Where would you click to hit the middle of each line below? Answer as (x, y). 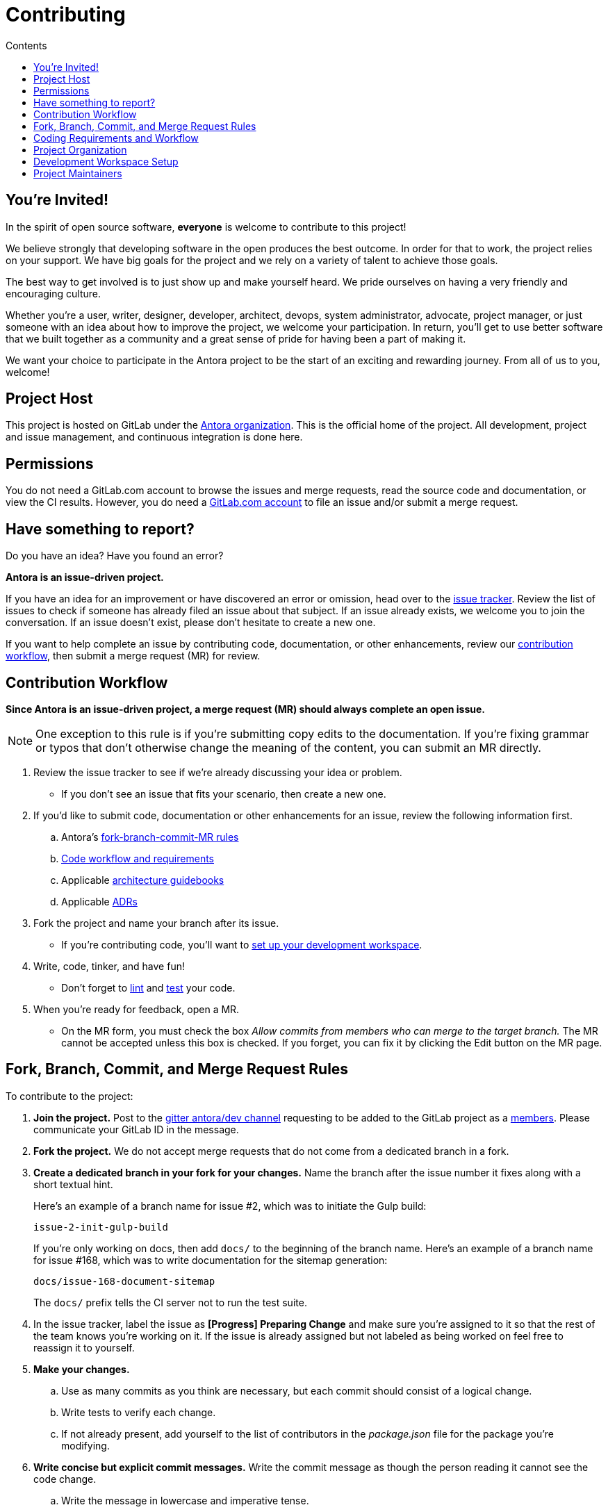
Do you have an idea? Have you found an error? (115, 556)
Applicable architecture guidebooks (143, 880)
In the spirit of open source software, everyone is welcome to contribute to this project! (206, 227)
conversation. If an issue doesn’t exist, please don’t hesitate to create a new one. (191, 623)
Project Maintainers (78, 173)
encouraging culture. (53, 293)
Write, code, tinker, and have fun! (109, 966)
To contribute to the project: (69, 1096)
